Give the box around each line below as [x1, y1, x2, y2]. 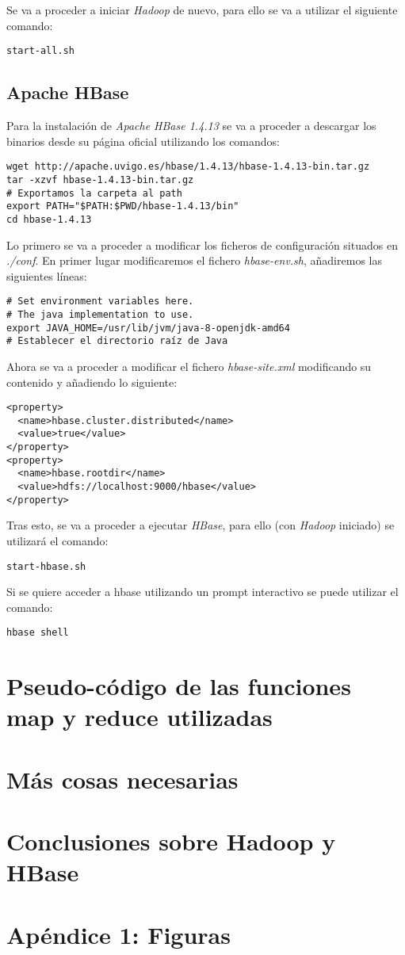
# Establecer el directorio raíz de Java [6, 335, 228, 347]
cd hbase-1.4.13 [6, 213, 92, 225]
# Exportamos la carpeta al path [6, 187, 182, 199]
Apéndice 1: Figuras [6, 918, 231, 950]
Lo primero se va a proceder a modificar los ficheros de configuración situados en [6, 236, 398, 253]
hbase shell [6, 627, 69, 639]
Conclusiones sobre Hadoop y [6, 825, 336, 858]
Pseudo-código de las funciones [6, 670, 351, 702]
